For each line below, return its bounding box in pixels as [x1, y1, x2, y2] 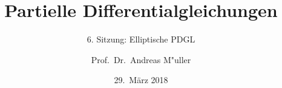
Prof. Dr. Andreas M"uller [91, 53, 191, 66]
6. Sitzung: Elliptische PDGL [87, 33, 195, 46]
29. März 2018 [114, 73, 168, 86]
